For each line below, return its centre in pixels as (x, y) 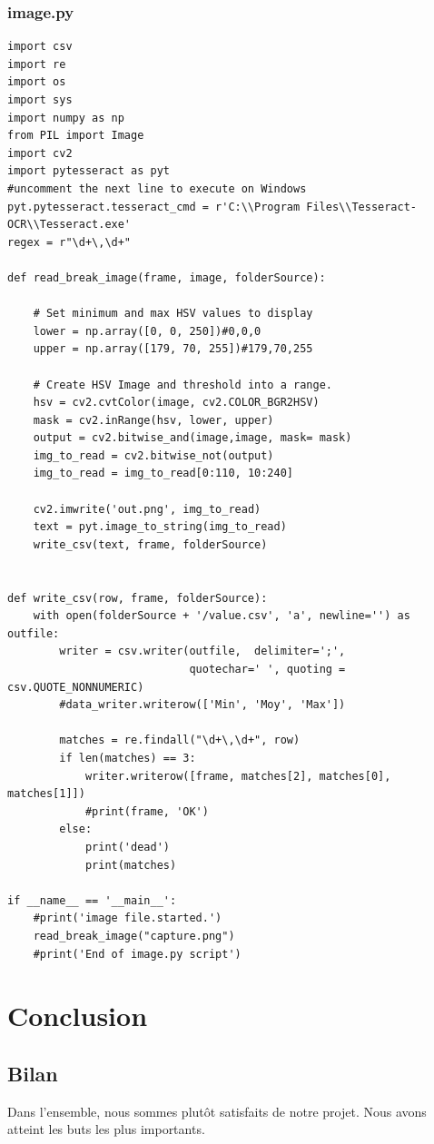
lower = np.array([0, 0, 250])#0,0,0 (147, 331)
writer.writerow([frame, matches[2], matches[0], (238, 776)
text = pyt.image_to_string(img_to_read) (160, 527)
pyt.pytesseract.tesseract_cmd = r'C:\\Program (154, 207)
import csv (40, 47)
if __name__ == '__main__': (92, 900)
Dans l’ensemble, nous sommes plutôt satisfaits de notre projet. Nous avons (217, 1111)
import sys (40, 100)
